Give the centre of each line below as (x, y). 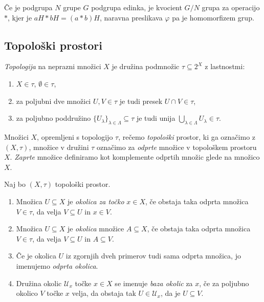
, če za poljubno (224, 283)
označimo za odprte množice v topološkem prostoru (177, 147)
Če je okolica (36, 256)
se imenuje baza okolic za (154, 283)
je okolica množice (96, 229)
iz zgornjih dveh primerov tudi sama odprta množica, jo (153, 256)
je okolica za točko (96, 201)
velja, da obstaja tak (104, 293)
